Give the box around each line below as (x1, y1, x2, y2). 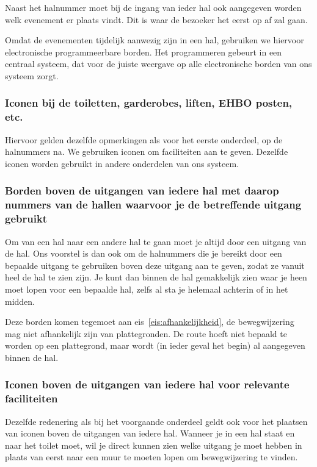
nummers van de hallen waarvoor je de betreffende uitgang (5, 197, 302, 212)
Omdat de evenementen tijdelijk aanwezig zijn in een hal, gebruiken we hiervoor (5, 34, 304, 46)
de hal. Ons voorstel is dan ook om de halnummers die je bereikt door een (5, 247, 282, 260)
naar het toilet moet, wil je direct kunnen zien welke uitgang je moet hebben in (5, 438, 302, 451)
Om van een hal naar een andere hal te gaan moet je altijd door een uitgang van (5, 235, 307, 248)
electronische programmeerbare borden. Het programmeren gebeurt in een (5, 45, 282, 58)
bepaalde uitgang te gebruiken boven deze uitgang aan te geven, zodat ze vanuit (5, 258, 305, 271)
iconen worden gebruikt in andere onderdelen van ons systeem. (5, 157, 239, 169)
